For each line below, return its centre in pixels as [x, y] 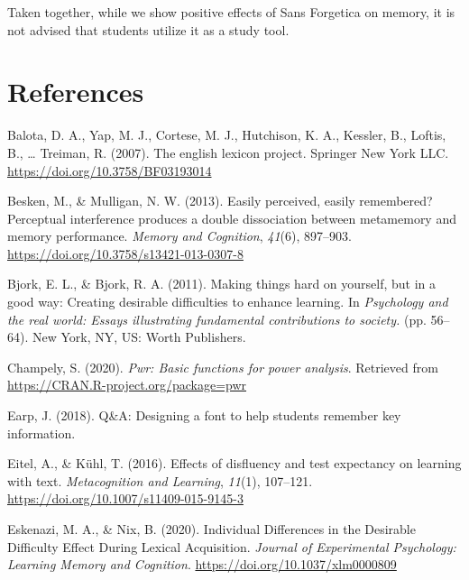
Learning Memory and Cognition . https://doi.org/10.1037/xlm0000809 [202, 564]
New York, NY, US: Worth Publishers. [139, 337]
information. [41, 433]
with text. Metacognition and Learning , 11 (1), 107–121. [160, 480]
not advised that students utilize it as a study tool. [148, 29]
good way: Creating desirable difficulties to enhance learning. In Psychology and [228, 302]
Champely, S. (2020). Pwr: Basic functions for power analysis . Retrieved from [223, 367]
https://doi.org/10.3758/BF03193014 [110, 170]
